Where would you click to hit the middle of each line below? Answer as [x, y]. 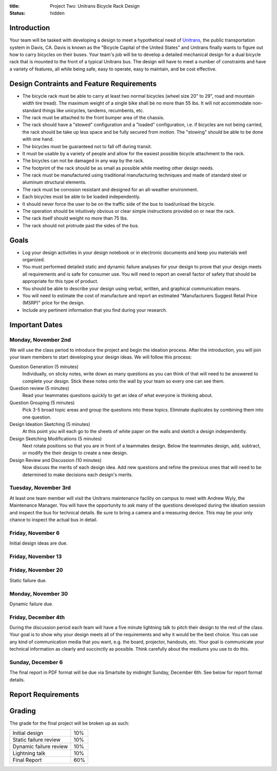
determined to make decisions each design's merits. [78, 474]
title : [15, 6]
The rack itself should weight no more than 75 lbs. [75, 218]
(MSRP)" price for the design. [53, 303]
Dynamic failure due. [31, 604]
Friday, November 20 [36, 570]
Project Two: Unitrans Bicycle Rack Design [95, 6]
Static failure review [37, 740]
